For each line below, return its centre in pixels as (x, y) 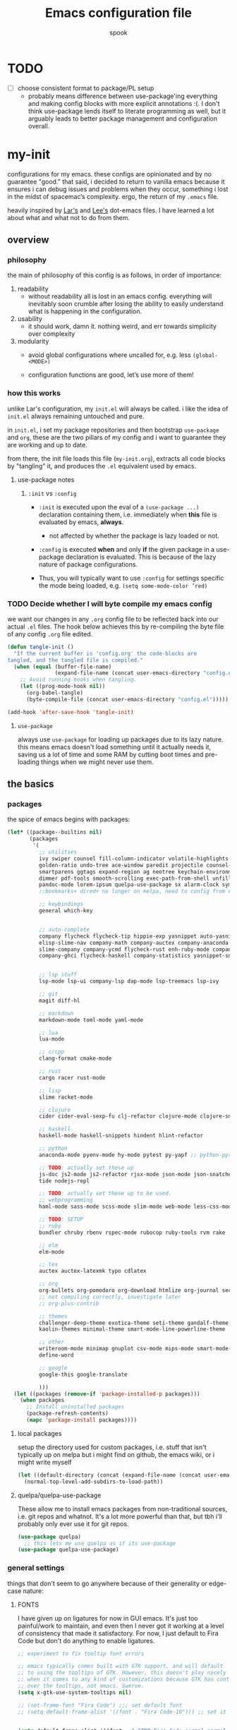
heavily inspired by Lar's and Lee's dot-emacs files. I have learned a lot (111, 210)
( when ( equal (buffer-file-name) (63, 667)
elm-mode (51, 1252)
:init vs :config (52, 493)
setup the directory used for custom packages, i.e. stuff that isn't (112, 1447)
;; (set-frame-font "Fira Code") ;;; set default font (100, 1705)
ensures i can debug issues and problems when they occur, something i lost (118, 189)
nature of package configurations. (88, 564)
